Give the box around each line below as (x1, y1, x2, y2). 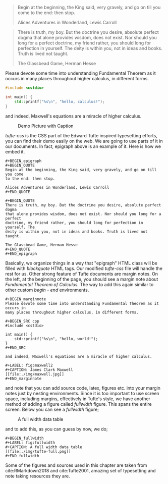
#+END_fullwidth (5, 453, 39, 458)
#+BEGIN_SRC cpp (5, 318, 39, 324)
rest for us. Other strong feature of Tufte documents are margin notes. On (5, 271, 158, 277)
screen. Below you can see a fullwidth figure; (5, 406, 99, 412)
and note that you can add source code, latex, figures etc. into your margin (5, 385, 160, 391)
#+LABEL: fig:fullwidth (5, 440, 55, 445)
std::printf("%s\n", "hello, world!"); (14, 336, 98, 341)
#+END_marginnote (5, 376, 42, 381)
